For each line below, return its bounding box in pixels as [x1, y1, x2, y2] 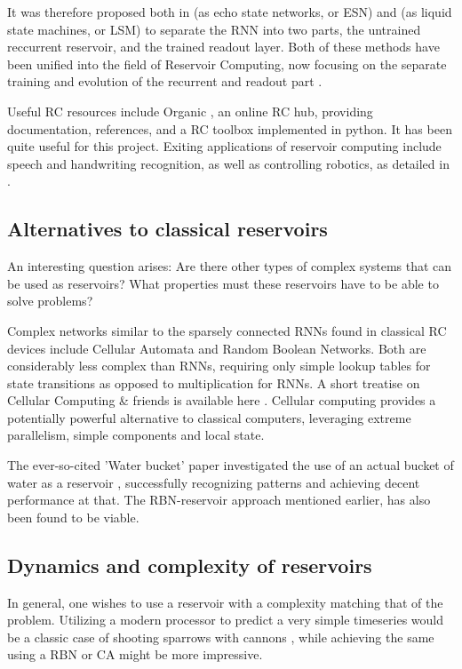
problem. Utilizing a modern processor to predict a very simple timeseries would [7, 610, 444, 629]
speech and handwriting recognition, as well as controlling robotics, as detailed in [7, 154, 450, 172]
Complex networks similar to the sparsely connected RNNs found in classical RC [7, 321, 447, 339]
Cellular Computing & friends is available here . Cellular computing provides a [7, 391, 436, 410]
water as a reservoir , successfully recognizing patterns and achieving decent [7, 473, 420, 491]
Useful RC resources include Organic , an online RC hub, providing [7, 101, 373, 120]
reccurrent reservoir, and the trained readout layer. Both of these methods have [7, 37, 440, 56]
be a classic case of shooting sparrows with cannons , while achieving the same [7, 627, 434, 646]
